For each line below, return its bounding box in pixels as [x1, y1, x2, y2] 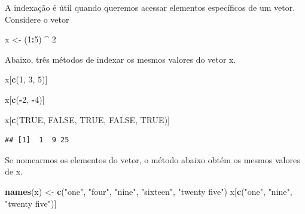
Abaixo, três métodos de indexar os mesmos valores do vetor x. [5, 53, 236, 65]
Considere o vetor [5, 13, 69, 25]
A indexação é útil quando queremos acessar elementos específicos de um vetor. [5, 1, 295, 13]
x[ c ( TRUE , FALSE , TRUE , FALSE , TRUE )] [5, 113, 170, 126]
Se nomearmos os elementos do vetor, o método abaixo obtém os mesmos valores [5, 153, 300, 166]
